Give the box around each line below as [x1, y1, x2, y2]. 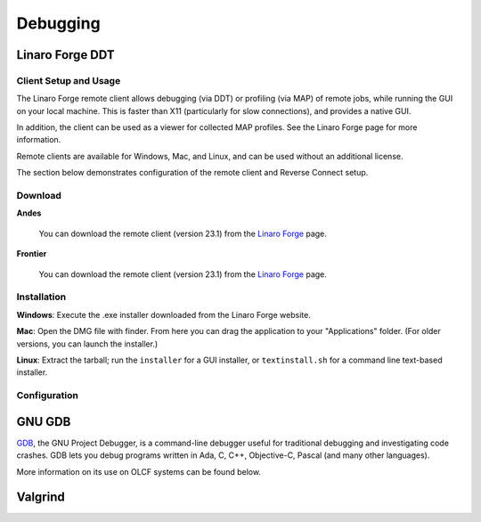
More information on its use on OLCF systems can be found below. [16, 466, 262, 477]
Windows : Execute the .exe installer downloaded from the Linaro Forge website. [16, 309, 311, 320]
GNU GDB [16, 414, 71, 429]
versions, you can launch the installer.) [16, 338, 159, 349]
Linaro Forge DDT [16, 47, 115, 62]
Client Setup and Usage [16, 74, 121, 86]
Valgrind [16, 490, 66, 505]
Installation [16, 290, 67, 303]
